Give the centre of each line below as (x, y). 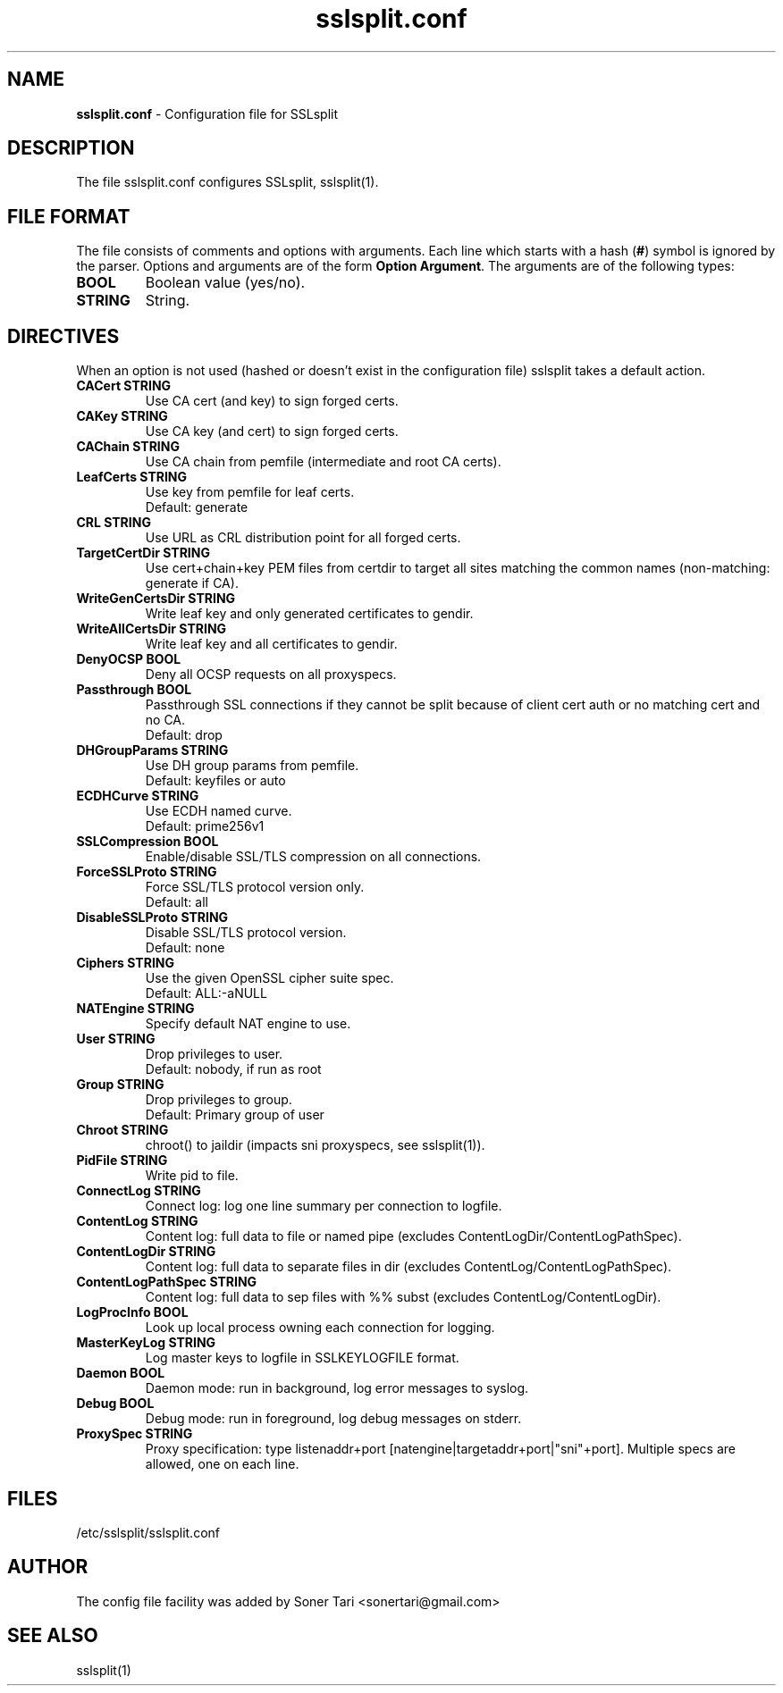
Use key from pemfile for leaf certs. (250, 492)
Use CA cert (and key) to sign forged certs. (272, 401)
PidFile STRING (122, 1161)
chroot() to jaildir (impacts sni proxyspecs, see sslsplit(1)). (315, 1145)
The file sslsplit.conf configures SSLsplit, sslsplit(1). (227, 182)
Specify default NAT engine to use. (248, 1024)
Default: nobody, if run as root (233, 1069)
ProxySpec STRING (135, 1434)
